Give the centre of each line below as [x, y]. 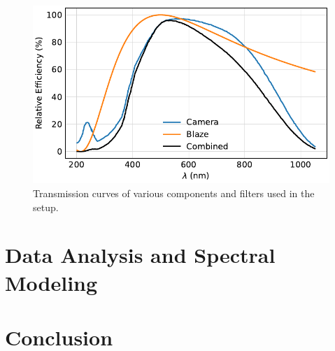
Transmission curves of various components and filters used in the [174, 193]
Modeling [51, 282]
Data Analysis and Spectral [140, 255]
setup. [46, 207]
